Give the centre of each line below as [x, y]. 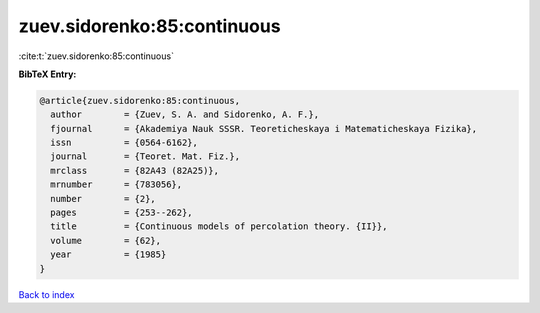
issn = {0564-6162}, [124, 143]
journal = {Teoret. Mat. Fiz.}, [145, 156]
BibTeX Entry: [47, 74]
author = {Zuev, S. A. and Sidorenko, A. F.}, [185, 114]
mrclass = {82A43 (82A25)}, [135, 170]
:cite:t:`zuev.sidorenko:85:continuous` [96, 56]
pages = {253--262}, [122, 213]
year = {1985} [108, 254]
